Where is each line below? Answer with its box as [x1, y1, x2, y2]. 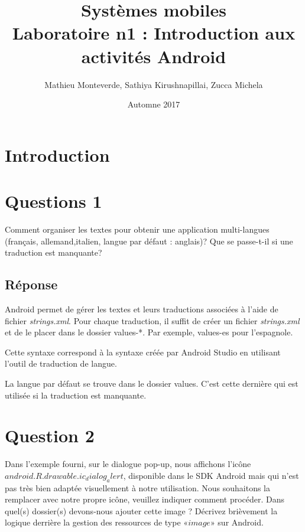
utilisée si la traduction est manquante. [5, 389, 147, 401]
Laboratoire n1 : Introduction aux [12, 21, 296, 45]
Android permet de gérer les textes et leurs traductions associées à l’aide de [5, 302, 278, 315]
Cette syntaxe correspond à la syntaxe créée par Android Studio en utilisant [5, 345, 281, 358]
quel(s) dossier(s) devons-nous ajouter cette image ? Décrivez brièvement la [5, 504, 278, 517]
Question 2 [5, 423, 95, 448]
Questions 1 [5, 189, 102, 213]
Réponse [5, 275, 58, 293]
